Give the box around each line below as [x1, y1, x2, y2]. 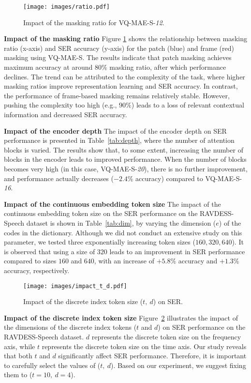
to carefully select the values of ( [4, 360, 101, 370]
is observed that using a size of [4, 246, 95, 256]
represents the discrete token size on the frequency [91, 331, 241, 341]
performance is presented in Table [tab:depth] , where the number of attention [4, 135, 235, 145]
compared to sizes [4, 256, 57, 266]
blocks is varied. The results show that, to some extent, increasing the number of [4, 144, 243, 154]
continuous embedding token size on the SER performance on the [4, 208, 198, 218]
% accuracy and [170, 256, 218, 266]
